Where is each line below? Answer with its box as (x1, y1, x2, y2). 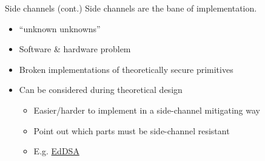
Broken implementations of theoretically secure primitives (19, 63, 233, 75)
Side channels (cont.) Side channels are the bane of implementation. (5, 2, 257, 14)
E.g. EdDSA (33, 145, 79, 157)
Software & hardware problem (19, 43, 131, 55)
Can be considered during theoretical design (19, 83, 183, 96)
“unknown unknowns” (19, 22, 101, 35)
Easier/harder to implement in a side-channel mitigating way (33, 103, 261, 116)
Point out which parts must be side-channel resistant (33, 124, 230, 137)
